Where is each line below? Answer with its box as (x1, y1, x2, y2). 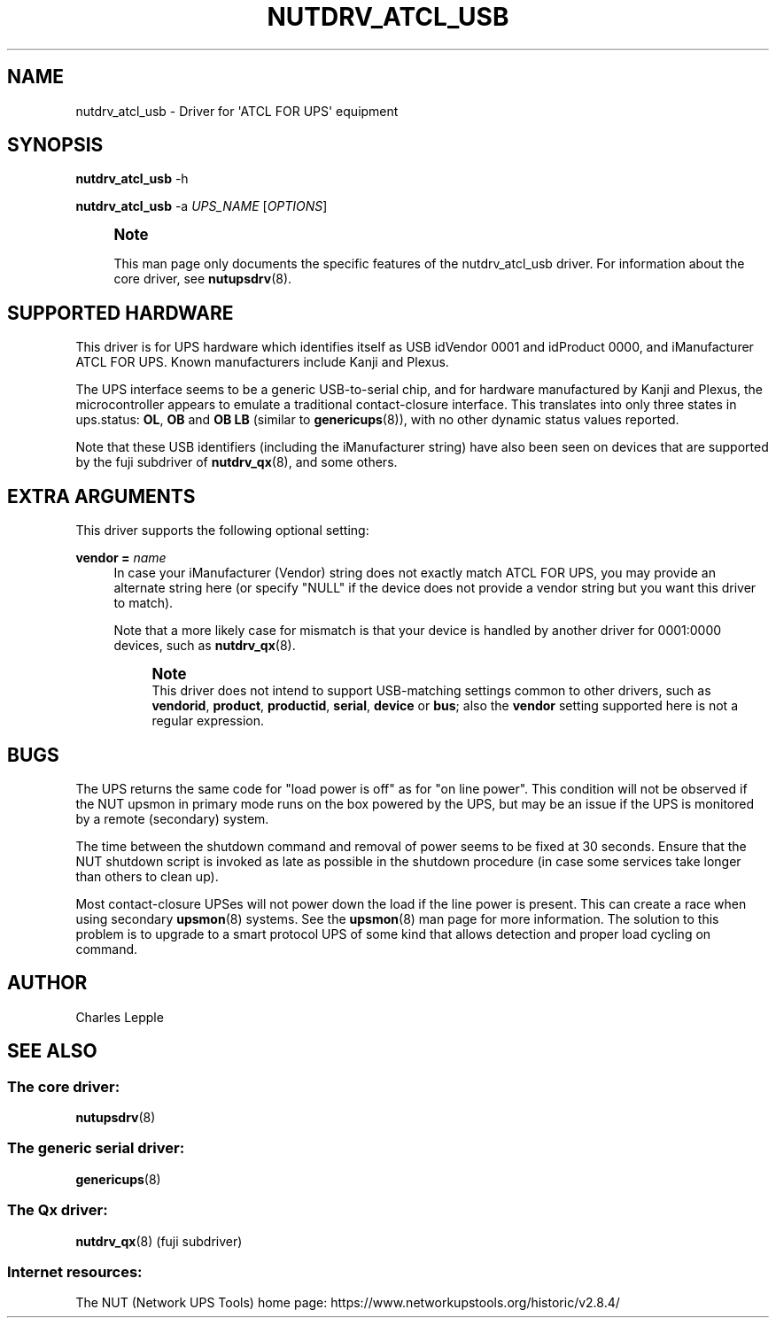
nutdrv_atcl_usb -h (75, 171, 189, 187)
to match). (113, 595, 174, 611)
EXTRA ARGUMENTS (7, 484, 196, 508)
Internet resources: (7, 1262, 143, 1281)
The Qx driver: (7, 1201, 108, 1220)
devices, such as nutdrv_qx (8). (113, 638, 296, 654)
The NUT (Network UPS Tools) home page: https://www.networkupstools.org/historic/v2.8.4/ (75, 1295, 620, 1311)
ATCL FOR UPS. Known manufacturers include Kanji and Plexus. (75, 354, 449, 370)
